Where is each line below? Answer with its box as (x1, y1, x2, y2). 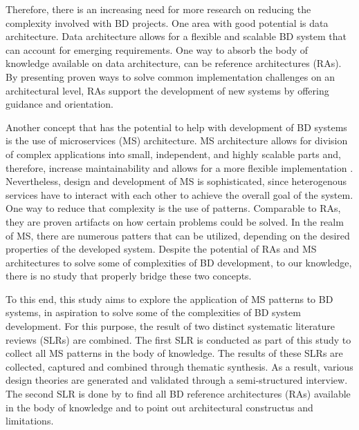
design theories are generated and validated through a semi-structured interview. (6, 373, 348, 387)
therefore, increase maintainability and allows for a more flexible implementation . (6, 160, 353, 175)
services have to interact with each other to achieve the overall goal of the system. (6, 187, 353, 202)
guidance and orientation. (6, 97, 114, 111)
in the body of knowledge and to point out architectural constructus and (6, 400, 313, 414)
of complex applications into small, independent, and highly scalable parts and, (6, 146, 341, 161)
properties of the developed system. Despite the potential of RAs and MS (6, 242, 317, 256)
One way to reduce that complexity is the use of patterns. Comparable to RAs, (6, 201, 341, 215)
